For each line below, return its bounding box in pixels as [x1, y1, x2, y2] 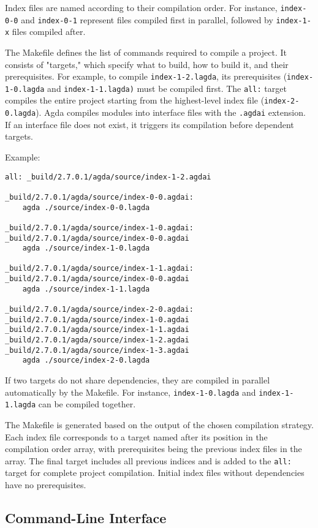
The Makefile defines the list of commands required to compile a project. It [5, 45, 287, 58]
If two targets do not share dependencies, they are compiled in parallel [5, 374, 270, 387]
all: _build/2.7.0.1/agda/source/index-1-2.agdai [5, 172, 211, 181]
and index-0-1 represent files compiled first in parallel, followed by [21, 13, 273, 26]
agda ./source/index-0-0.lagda [22, 203, 150, 212]
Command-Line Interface [5, 508, 167, 527]
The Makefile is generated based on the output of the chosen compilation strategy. [5, 418, 314, 431]
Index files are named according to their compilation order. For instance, [5, 1, 278, 13]
